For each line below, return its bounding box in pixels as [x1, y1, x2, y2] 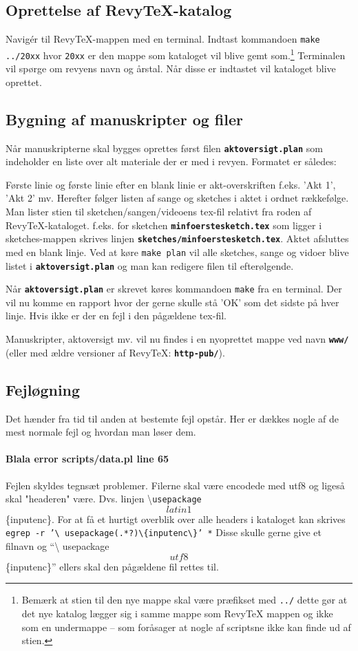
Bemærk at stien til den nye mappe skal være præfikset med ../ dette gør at [21, 593, 348, 607]
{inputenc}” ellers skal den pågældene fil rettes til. [6, 559, 219, 573]
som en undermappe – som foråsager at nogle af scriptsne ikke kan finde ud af [21, 619, 351, 634]
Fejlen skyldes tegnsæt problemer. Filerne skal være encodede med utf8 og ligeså [6, 478, 345, 492]
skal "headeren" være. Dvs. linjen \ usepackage [6, 491, 202, 506]
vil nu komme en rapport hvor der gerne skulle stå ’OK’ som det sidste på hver [6, 295, 339, 309]
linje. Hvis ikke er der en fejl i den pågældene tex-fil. [6, 308, 227, 323]
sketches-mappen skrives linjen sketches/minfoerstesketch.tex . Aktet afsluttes [6, 231, 349, 246]
